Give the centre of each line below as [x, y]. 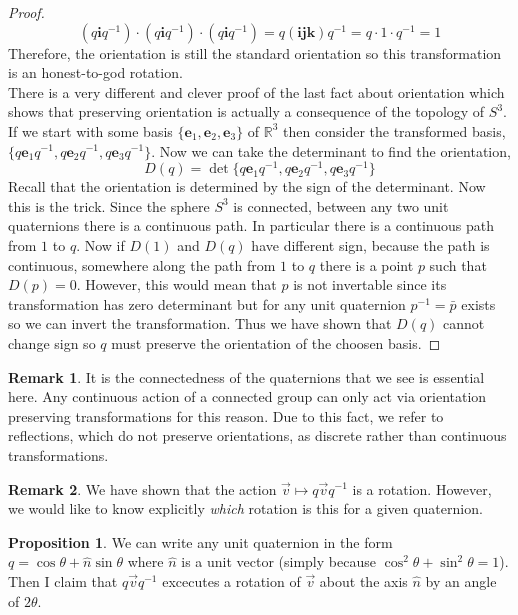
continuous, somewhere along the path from [142, 264]
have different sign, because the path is [370, 245]
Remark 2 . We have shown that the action [142, 488]
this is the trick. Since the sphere [109, 205]
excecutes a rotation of [231, 580]
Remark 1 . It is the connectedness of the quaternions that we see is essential [246, 376]
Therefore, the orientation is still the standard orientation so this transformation [255, 52]
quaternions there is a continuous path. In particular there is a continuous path [251, 225]
